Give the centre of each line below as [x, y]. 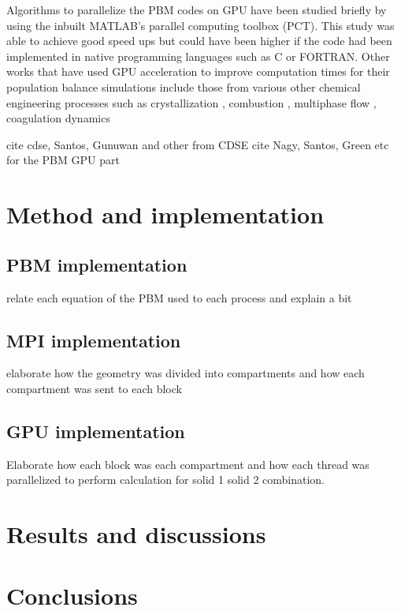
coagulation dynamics [58, 118]
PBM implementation [97, 264]
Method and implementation [165, 214]
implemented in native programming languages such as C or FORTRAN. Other [198, 56]
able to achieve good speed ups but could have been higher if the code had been [199, 41]
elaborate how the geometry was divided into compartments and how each [186, 373]
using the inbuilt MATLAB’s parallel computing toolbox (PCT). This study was [200, 25]
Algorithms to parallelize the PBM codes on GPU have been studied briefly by [197, 9]
